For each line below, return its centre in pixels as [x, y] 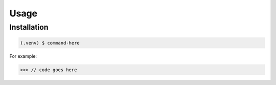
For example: [23, 56]
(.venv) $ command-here [50, 43]
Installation [29, 27]
